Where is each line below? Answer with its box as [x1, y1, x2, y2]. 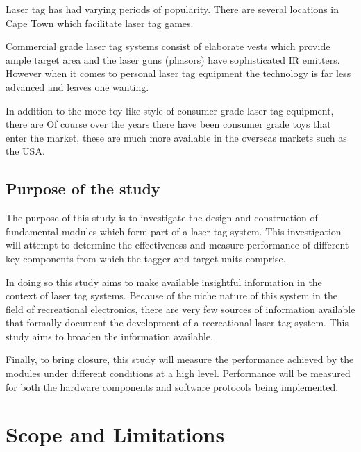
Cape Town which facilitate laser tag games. [6, 15, 194, 30]
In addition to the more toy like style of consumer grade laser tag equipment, [6, 103, 334, 117]
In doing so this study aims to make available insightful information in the [6, 274, 322, 289]
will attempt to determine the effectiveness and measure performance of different [6, 237, 349, 252]
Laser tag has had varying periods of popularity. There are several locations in [6, 2, 339, 16]
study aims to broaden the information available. [6, 328, 213, 343]
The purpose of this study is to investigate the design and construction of [6, 210, 318, 225]
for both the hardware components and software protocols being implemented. [6, 379, 339, 394]
